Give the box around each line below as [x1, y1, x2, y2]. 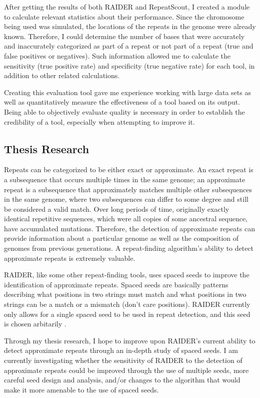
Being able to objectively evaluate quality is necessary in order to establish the [4, 106, 245, 117]
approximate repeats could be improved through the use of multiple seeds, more [4, 364, 249, 375]
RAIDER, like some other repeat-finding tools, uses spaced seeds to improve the [4, 269, 249, 280]
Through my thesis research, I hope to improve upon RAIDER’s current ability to [4, 335, 255, 345]
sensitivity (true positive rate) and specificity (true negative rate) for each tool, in [4, 60, 255, 71]
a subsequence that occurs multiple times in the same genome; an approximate [4, 174, 245, 184]
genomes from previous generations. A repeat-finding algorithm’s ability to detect [4, 243, 254, 253]
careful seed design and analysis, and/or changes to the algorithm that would [4, 374, 240, 385]
